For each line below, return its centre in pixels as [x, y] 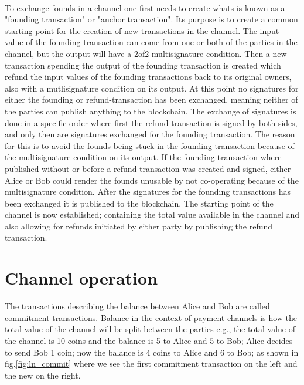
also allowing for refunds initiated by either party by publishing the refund [139, 226]
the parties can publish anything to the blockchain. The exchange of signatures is [151, 111]
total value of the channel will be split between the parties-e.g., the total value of [150, 329]
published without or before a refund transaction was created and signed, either [148, 168]
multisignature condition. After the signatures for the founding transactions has [148, 192]
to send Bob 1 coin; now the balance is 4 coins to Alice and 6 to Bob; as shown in [152, 352]
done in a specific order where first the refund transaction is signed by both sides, [151, 122]
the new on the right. [43, 375]
